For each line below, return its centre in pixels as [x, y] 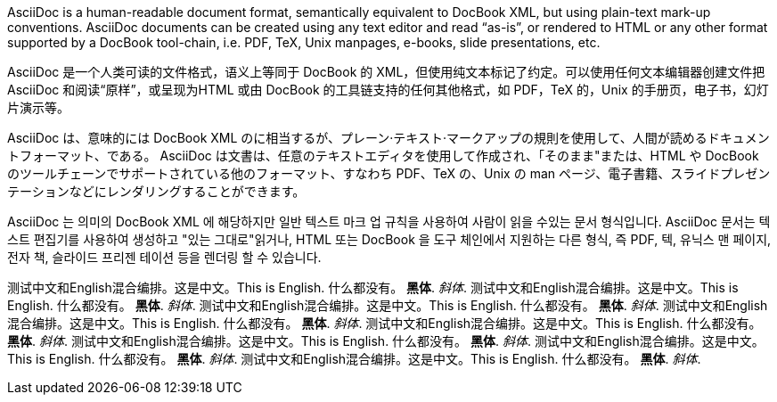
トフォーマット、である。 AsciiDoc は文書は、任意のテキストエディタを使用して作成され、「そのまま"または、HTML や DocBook [383, 156]
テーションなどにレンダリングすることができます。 [156, 191]
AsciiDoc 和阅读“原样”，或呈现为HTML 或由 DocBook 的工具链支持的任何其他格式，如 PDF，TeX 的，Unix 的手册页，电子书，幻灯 [388, 90]
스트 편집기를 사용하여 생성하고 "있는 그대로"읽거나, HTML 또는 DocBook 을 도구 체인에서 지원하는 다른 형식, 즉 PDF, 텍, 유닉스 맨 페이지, [389, 239]
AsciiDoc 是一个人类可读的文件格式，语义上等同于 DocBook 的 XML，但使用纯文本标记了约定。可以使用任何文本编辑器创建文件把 [386, 72]
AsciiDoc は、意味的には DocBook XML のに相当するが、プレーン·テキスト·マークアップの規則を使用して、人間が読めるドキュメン [388, 138]
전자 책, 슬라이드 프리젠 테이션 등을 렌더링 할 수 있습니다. [164, 257]
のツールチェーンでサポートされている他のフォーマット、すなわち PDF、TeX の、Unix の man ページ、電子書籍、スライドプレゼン [389, 173]
